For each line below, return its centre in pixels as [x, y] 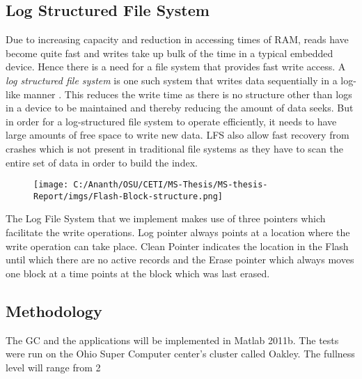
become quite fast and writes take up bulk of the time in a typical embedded [170, 53]
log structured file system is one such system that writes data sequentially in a [172, 80]
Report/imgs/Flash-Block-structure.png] [128, 196]
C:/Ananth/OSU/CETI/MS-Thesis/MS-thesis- [171, 185]
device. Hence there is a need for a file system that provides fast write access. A [176, 67]
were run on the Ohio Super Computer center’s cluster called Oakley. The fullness [180, 354]
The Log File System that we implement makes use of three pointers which [166, 218]
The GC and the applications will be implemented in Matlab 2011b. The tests [172, 340]
